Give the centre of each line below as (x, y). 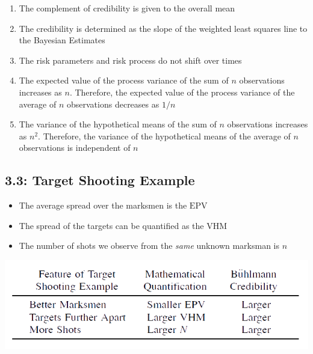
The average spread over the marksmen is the (103, 205)
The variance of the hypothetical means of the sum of (118, 124)
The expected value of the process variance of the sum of (124, 80)
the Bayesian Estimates (62, 40)
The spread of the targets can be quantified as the (111, 225)
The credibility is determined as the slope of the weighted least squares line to (163, 28)
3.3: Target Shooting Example (100, 180)
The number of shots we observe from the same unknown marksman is (149, 246)
